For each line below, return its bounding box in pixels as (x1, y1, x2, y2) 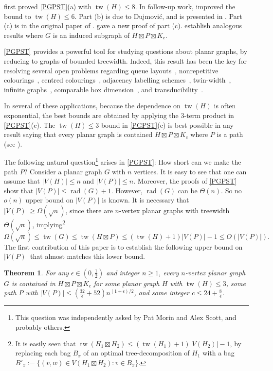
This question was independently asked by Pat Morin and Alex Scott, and (15, 312, 237, 322)
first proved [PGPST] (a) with (4, 1, 91, 11)
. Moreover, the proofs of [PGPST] (133, 176, 237, 186)
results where (4, 30, 43, 40)
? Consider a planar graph (24, 166, 102, 176)
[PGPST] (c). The (4, 119, 55, 130)
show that (4, 185, 34, 195)
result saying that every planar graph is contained (4, 129, 153, 139)
